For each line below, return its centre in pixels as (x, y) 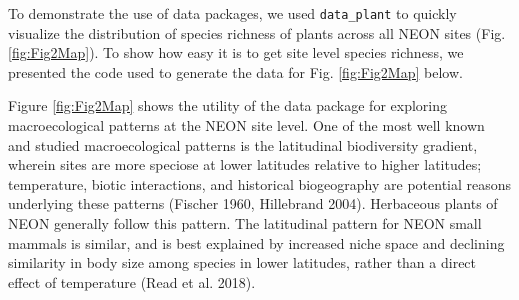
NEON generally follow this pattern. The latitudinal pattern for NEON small (245, 223)
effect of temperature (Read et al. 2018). (132, 281)
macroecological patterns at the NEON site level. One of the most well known (246, 125)
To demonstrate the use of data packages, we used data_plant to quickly (232, 13)
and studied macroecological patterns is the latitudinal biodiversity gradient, (243, 144)
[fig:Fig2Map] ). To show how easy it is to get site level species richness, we (236, 52)
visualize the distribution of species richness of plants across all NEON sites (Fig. (257, 32)
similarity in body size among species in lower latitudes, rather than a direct (242, 262)
